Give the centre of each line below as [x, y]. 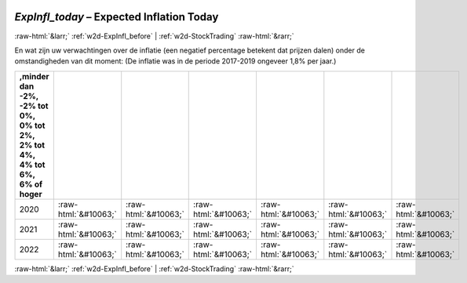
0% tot [32, 125]
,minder [35, 76]
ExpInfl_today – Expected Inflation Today [117, 17]
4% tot [32, 165]
